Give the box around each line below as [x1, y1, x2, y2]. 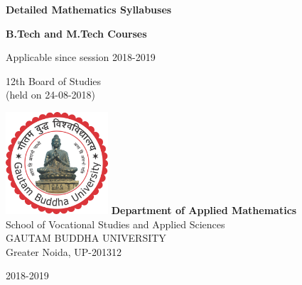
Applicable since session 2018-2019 [6, 50, 156, 65]
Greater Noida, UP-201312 [6, 244, 122, 259]
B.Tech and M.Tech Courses [6, 26, 147, 40]
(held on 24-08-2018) [6, 87, 95, 102]
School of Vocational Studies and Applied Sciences [6, 216, 225, 231]
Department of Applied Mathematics [111, 202, 297, 217]
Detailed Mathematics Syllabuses [6, 2, 172, 16]
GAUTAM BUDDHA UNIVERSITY [6, 230, 166, 245]
